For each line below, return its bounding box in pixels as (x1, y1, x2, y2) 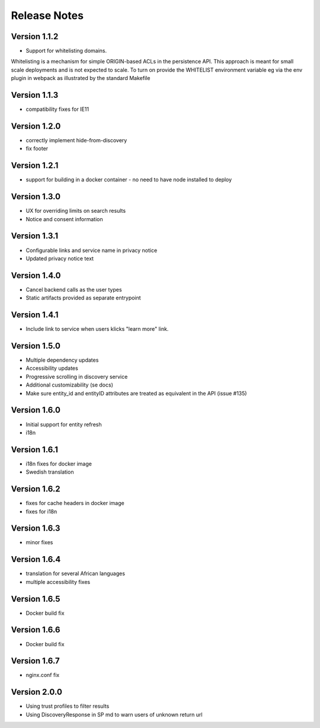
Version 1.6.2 (11, 484, 60, 494)
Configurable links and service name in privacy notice (25, 247, 158, 254)
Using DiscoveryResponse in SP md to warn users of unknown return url (25, 711, 203, 718)
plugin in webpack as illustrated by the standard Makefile (11, 75, 151, 82)
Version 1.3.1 (11, 231, 59, 241)
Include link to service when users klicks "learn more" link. (25, 325, 169, 333)
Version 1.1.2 (11, 31, 59, 41)
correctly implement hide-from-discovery (25, 137, 127, 144)
